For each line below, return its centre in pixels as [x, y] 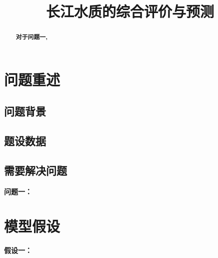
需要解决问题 [35, 170]
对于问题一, [32, 37]
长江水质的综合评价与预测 [130, 11]
